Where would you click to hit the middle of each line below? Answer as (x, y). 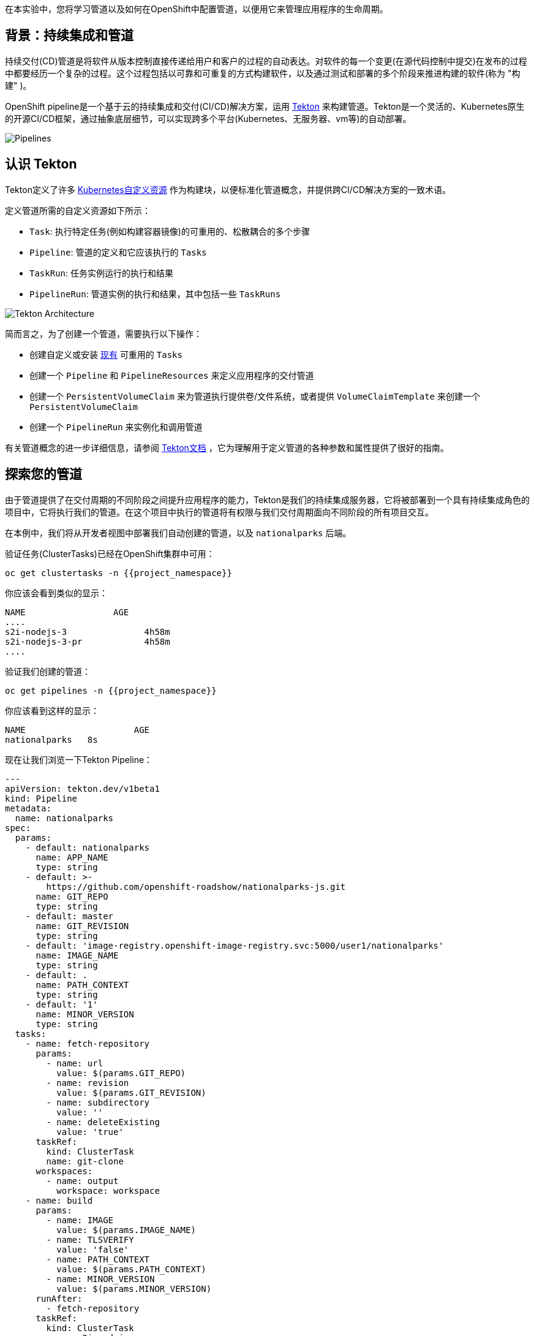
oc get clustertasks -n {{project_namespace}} (118, 573)
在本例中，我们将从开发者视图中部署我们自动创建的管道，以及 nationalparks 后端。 (178, 533)
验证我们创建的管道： (48, 671)
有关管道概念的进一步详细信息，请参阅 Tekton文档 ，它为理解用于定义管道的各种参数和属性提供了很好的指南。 (227, 447)
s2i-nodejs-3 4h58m (88, 632)
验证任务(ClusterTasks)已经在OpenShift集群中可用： (110, 553)
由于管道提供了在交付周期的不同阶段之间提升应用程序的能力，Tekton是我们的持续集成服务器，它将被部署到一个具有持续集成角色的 (267, 499)
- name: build (59, 1200)
